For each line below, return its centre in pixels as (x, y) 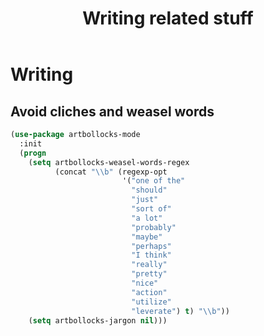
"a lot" (147, 218)
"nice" (145, 283)
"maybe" (147, 237)
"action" (149, 292)
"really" (149, 265)
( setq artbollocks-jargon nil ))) (98, 320)
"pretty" (149, 274)
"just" (145, 200)
